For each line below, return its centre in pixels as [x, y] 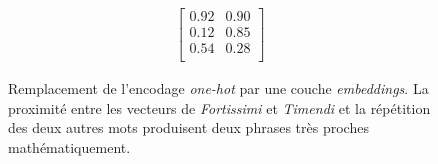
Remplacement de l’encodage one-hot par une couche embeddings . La [218, 88]
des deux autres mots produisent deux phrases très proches [188, 127]
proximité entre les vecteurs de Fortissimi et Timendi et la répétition [219, 107]
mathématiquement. [69, 146]
